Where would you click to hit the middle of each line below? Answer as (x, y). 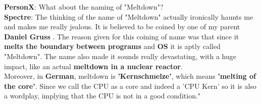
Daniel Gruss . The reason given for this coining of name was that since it (122, 36)
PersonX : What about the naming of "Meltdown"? (84, 7)
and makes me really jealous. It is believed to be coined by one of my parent (122, 27)
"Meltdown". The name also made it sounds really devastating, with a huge (120, 56)
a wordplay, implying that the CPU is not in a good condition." (102, 96)
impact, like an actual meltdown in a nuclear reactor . (93, 66)
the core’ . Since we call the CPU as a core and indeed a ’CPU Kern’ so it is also (130, 86)
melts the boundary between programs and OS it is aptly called (112, 46)
